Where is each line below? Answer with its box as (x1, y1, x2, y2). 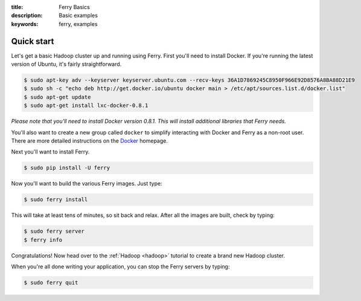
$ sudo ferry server (24, 228, 85, 235)
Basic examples (59, 12, 98, 19)
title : (11, 4, 24, 10)
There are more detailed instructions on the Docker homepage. (11, 137, 168, 144)
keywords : (11, 20, 39, 27)
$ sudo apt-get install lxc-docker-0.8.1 (24, 102, 149, 109)
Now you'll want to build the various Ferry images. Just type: (11, 180, 162, 187)
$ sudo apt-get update (24, 94, 91, 100)
